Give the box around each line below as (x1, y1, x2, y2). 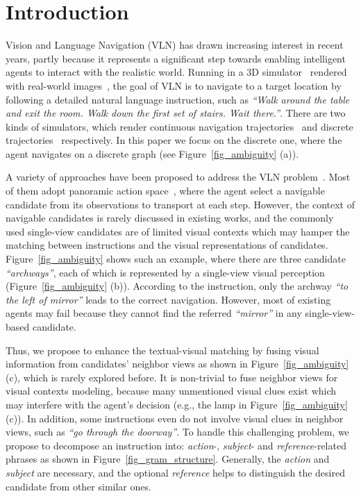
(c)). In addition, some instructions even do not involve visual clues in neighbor (6, 411, 344, 425)
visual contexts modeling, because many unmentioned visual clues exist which (6, 383, 337, 398)
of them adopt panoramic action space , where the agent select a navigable (6, 183, 325, 198)
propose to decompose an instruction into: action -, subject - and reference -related (6, 438, 346, 452)
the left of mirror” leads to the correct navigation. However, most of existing (6, 292, 331, 306)
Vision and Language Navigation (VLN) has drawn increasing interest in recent (6, 38, 344, 52)
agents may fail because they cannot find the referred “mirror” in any (6, 306, 302, 320)
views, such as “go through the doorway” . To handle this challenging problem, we (6, 424, 349, 439)
